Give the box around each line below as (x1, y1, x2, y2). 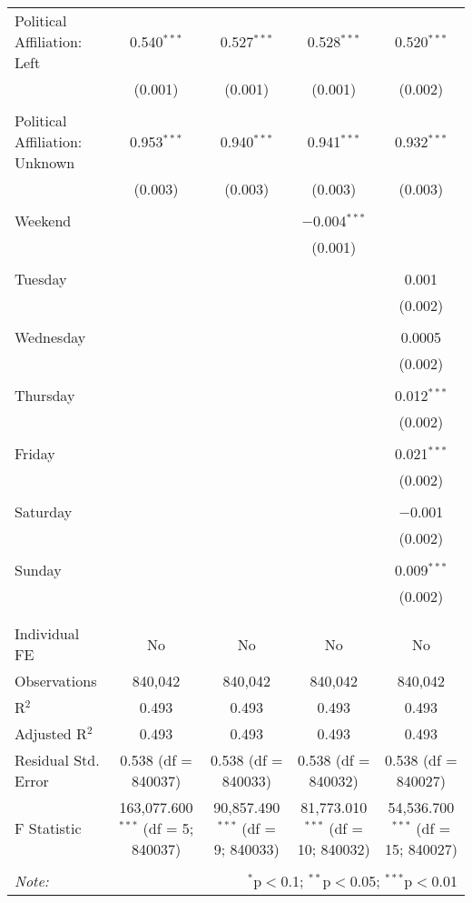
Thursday (15, 385, 75, 406)
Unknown (15, 152, 75, 173)
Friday (15, 443, 55, 464)
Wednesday (15, 326, 86, 347)
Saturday (15, 501, 73, 522)
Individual (15, 623, 80, 644)
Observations (15, 670, 97, 691)
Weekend (15, 210, 72, 231)
